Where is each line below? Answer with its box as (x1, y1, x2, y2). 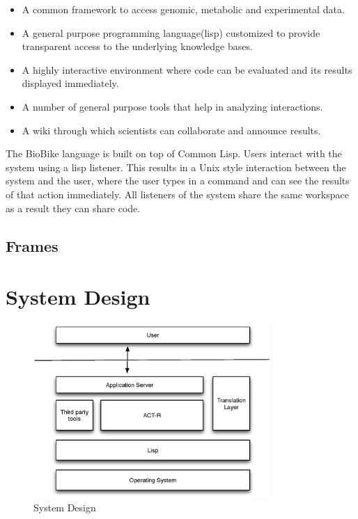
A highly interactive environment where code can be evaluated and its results (22, 62, 352, 77)
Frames (6, 234, 59, 256)
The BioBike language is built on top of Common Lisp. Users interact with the (6, 146, 342, 161)
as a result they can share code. (6, 200, 141, 215)
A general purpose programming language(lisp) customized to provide (22, 25, 320, 40)
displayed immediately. (22, 76, 119, 90)
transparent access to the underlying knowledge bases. (22, 39, 253, 54)
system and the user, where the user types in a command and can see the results (6, 173, 350, 188)
